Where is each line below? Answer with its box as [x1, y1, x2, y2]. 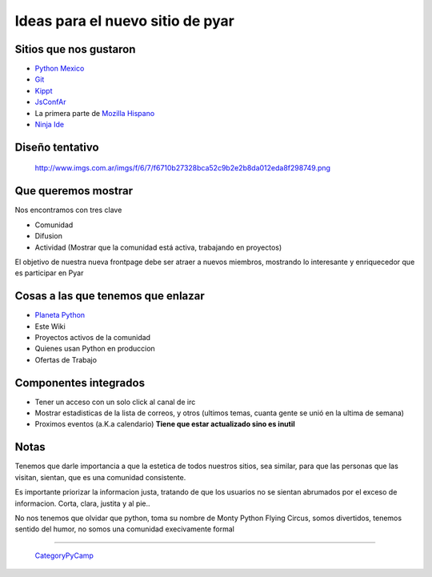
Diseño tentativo [14, 140, 99, 154]
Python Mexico [34, 64, 85, 74]
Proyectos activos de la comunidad [34, 332, 151, 342]
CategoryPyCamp [34, 551, 94, 560]
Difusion [34, 231, 63, 241]
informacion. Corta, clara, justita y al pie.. [14, 499, 151, 508]
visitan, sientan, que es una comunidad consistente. [14, 472, 186, 482]
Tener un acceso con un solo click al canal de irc [34, 397, 196, 407]
